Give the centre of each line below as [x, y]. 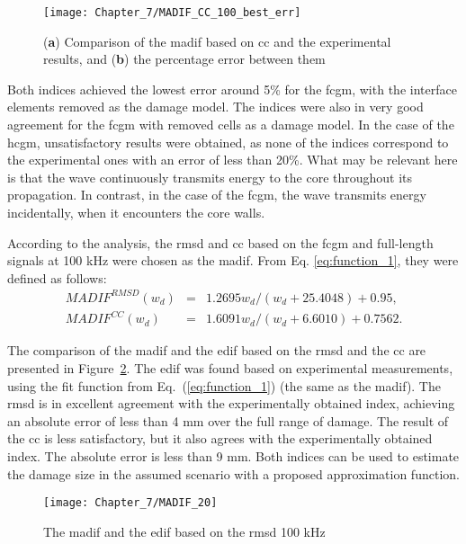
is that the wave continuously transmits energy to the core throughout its [210, 177]
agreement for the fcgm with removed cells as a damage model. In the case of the [231, 125]
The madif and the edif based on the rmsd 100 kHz [184, 531]
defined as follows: [57, 277]
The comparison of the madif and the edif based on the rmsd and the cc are [217, 350]
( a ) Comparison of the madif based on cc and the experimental [217, 41]
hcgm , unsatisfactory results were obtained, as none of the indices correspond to [228, 142]
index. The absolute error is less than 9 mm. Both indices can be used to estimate [233, 456]
